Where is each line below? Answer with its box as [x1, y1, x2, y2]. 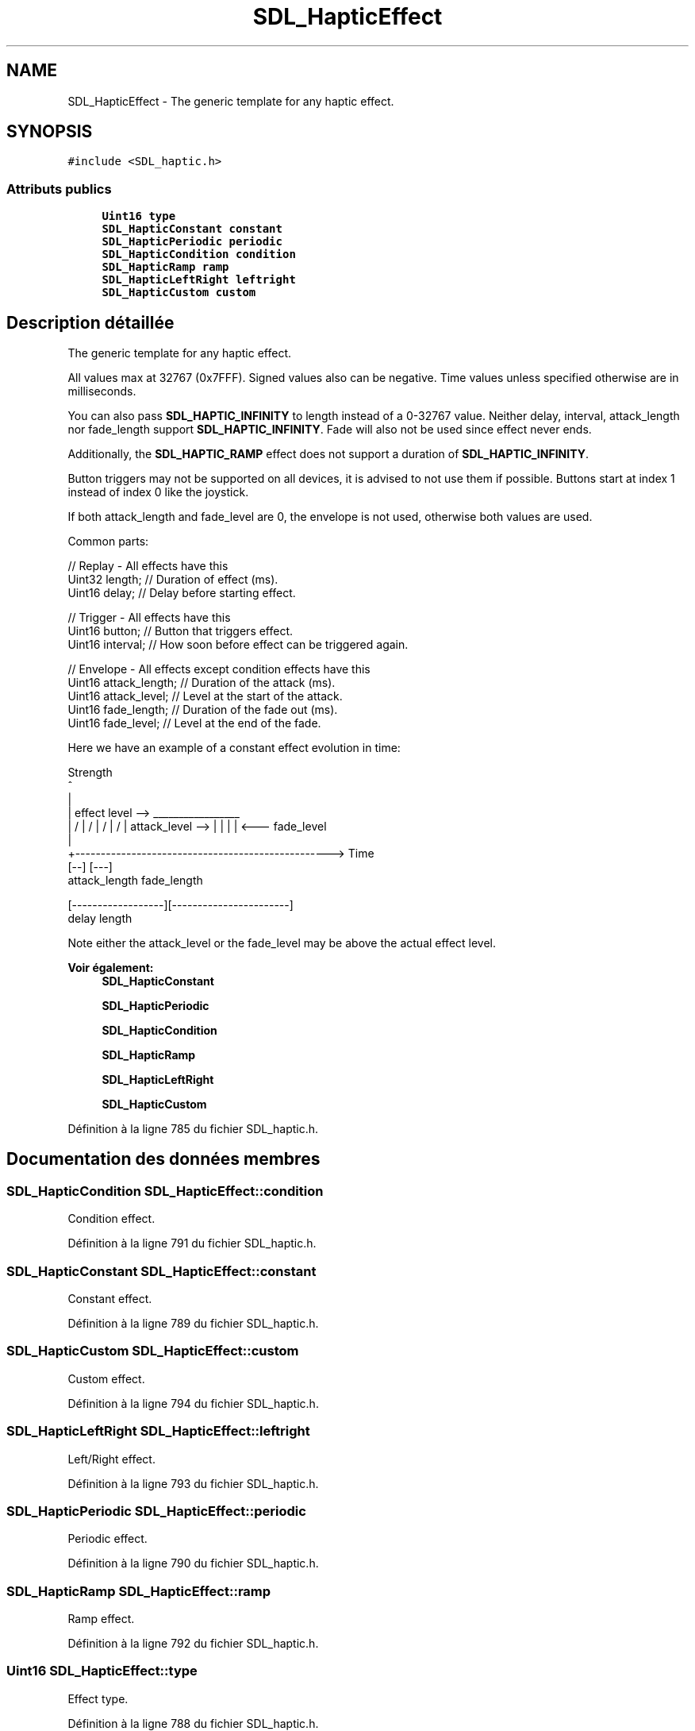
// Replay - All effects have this [67, 559, 228, 573]
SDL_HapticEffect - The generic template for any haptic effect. [67, 94, 394, 108]
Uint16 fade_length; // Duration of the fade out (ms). [67, 703, 338, 717]
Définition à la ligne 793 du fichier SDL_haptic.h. [67, 1476, 319, 1490]
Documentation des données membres [6, 1149, 321, 1170]
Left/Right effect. [67, 1451, 156, 1466]
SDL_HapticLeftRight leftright [102, 273, 296, 287]
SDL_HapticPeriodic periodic [102, 235, 282, 249]
